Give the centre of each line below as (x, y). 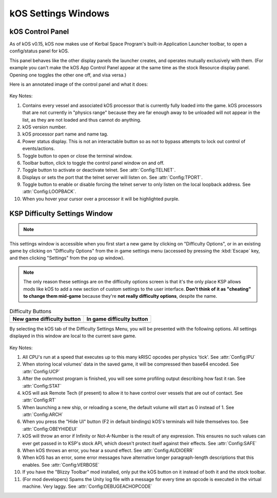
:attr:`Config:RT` (39, 400)
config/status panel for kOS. (39, 51)
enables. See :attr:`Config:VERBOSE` (61, 465)
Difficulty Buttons (30, 311)
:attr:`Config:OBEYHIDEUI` (50, 429)
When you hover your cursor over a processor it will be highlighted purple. (101, 199)
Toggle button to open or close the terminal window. (77, 156)
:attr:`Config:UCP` (41, 371)
